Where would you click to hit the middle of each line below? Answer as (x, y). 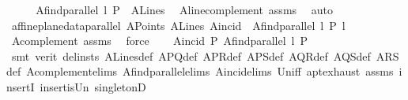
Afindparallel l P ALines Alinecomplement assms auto (184, 9)
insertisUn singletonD (93, 86)
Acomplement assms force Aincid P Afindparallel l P (160, 41)
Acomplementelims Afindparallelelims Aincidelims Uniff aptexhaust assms (210, 71)
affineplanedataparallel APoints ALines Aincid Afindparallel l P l (178, 25)
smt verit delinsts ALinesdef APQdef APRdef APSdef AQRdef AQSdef (191, 56)
